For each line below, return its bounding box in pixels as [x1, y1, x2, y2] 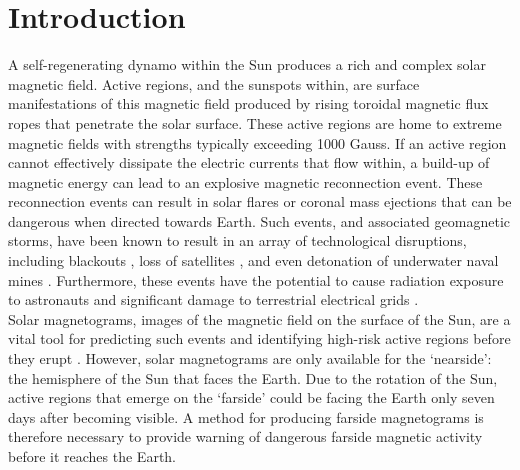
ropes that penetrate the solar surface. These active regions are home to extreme [8, 112, 502, 133]
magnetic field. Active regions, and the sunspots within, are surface [8, 73, 420, 94]
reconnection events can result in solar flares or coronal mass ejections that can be [8, 191, 512, 212]
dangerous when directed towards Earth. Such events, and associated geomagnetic [8, 210, 510, 231]
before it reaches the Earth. [8, 446, 176, 466]
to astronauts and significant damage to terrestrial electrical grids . [8, 289, 419, 310]
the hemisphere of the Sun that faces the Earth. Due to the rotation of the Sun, [8, 367, 498, 388]
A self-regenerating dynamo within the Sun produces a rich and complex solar [8, 54, 487, 75]
